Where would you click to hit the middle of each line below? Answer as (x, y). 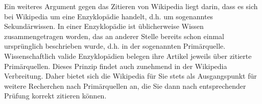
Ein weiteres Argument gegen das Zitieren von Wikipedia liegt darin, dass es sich (131, 6)
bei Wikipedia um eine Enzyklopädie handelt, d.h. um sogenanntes (109, 16)
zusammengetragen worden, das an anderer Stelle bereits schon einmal (114, 36)
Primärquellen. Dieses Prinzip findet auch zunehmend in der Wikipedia (116, 66)
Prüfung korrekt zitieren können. (55, 96)
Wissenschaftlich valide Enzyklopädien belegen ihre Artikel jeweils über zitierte (128, 56)
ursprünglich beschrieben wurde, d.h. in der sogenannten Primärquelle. (115, 46)
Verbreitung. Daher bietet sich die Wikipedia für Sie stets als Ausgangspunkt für (130, 76)
